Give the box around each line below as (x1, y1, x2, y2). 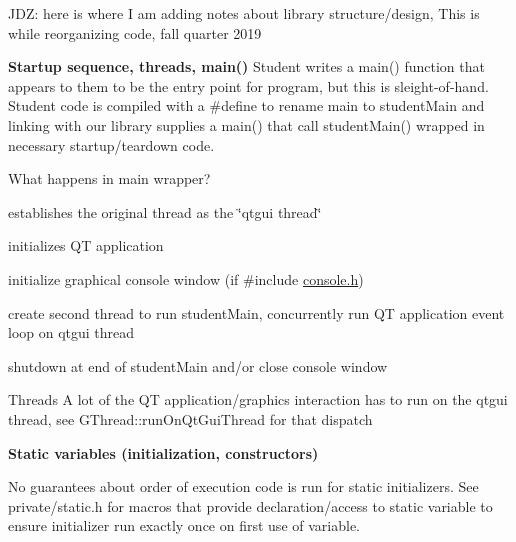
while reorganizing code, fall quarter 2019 (8, 22, 262, 43)
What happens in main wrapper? (8, 168, 211, 189)
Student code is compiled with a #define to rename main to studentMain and (8, 95, 485, 116)
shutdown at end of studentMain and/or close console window (8, 355, 388, 376)
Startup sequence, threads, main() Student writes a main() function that (8, 56, 485, 77)
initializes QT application (8, 235, 164, 256)
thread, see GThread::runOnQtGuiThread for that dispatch (8, 408, 373, 429)
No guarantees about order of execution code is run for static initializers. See (8, 476, 479, 497)
